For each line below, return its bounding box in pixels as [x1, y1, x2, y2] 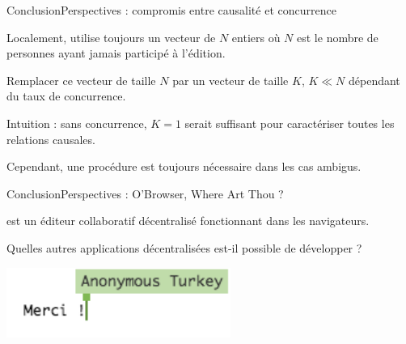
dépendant [349, 71, 400, 88]
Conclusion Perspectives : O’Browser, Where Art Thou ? [6, 185, 284, 202]
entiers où [231, 28, 281, 45]
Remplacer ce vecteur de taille [6, 71, 156, 88]
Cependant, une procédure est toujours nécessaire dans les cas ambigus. [6, 158, 362, 175]
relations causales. [6, 130, 95, 147]
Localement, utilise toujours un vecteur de [6, 28, 216, 45]
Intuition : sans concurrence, [6, 114, 147, 131]
